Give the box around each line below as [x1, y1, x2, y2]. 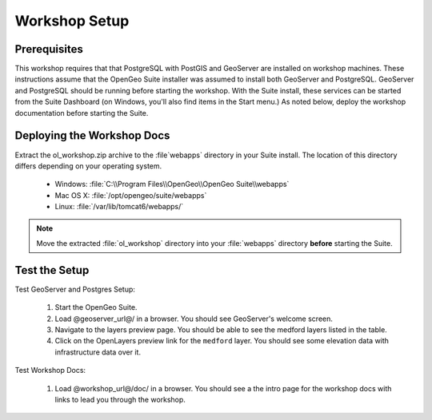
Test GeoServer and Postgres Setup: [14, 284, 136, 294]
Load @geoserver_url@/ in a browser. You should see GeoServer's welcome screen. [54, 314, 334, 323]
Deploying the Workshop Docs [14, 129, 170, 143]
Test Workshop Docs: [14, 366, 86, 375]
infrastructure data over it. [54, 347, 142, 357]
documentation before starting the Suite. [14, 108, 149, 117]
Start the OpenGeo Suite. [54, 303, 138, 312]
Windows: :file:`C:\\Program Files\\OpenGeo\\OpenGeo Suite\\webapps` [54, 180, 290, 189]
